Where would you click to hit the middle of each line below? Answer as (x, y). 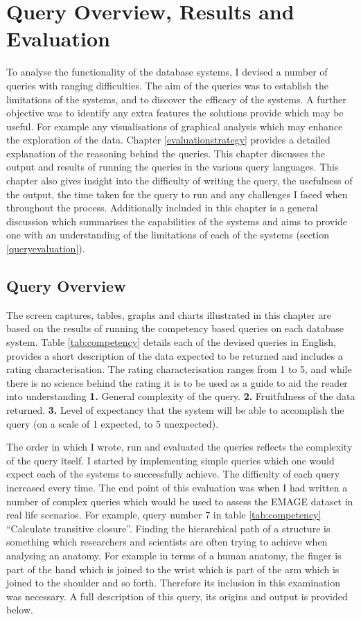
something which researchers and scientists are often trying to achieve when (167, 542)
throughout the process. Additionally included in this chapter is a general (162, 208)
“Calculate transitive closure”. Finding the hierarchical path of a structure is (168, 528)
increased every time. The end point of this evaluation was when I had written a (177, 487)
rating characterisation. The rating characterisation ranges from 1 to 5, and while (179, 369)
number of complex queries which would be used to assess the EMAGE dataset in (180, 501)
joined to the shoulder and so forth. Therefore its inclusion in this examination (174, 583)
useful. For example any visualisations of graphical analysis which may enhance (175, 126)
